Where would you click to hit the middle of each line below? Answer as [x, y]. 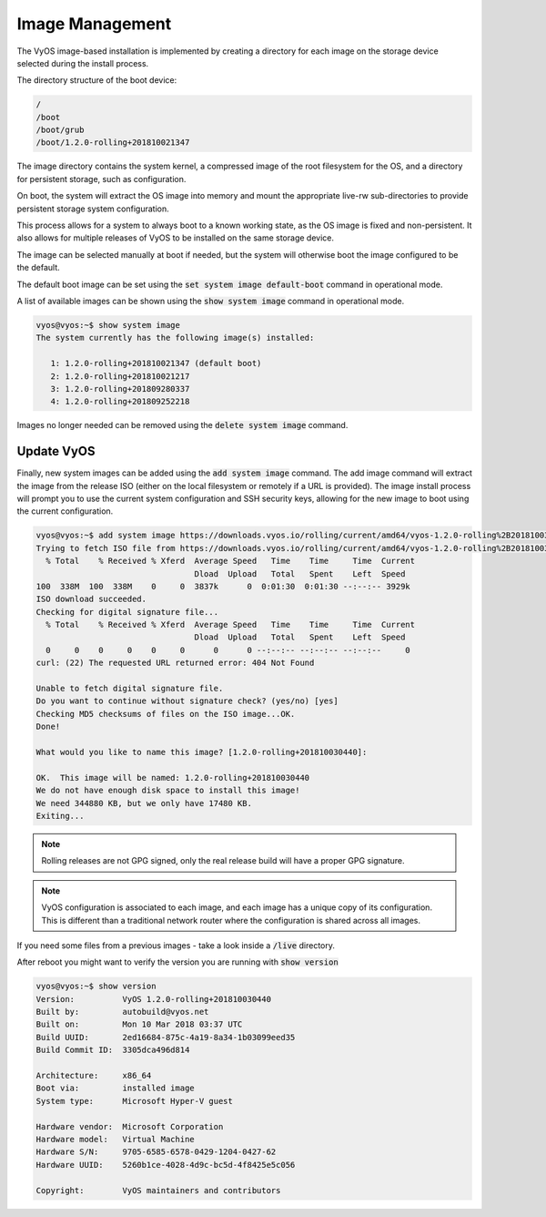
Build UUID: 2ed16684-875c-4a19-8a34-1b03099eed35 [166, 1037]
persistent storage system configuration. [93, 209]
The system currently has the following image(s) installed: [175, 338]
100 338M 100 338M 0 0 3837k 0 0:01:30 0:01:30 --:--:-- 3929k [223, 586]
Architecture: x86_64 [94, 1075]
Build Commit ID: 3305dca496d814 [113, 1050]
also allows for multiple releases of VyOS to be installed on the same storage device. [175, 238]
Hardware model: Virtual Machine [115, 1139]
